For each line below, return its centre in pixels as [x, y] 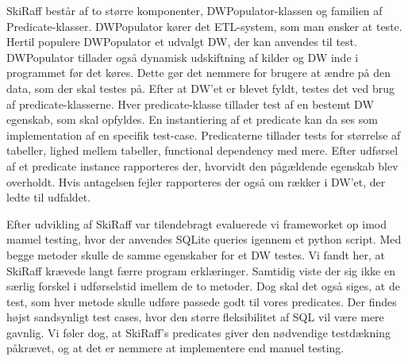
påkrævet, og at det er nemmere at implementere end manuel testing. [175, 348]
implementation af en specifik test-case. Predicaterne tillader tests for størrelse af [204, 134]
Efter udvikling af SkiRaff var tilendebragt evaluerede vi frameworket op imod [196, 223]
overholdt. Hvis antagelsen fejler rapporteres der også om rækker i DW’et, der [196, 181]
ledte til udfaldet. [49, 197]
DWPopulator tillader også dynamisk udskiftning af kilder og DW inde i [183, 57]
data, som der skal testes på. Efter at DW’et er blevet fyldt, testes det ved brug [201, 88]
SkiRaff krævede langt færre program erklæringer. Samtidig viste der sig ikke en [201, 270]
